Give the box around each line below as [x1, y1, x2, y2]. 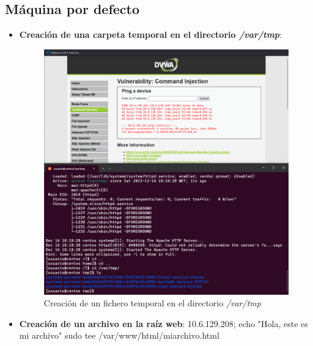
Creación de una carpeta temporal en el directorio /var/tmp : [19, 28, 282, 41]
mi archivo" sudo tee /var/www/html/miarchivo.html [19, 329, 219, 342]
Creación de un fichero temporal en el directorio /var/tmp [43, 297, 261, 309]
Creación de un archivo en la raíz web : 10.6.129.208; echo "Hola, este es [19, 317, 308, 330]
